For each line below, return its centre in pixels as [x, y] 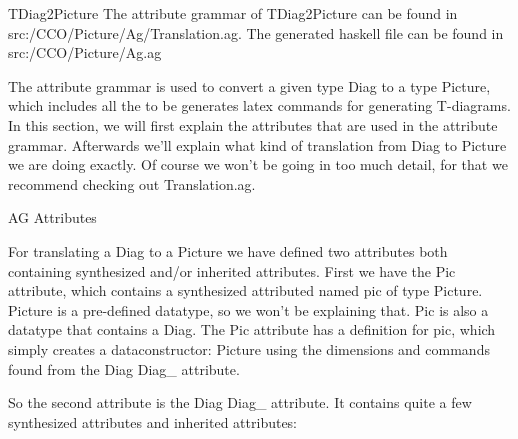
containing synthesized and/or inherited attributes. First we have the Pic [232, 270]
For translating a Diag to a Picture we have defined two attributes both [228, 250]
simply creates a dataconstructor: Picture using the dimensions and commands [249, 348]
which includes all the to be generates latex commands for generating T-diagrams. [259, 105]
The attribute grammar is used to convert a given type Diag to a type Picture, [249, 85]
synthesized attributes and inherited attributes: [153, 421]
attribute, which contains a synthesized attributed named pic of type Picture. [245, 290]
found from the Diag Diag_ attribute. [124, 368]
